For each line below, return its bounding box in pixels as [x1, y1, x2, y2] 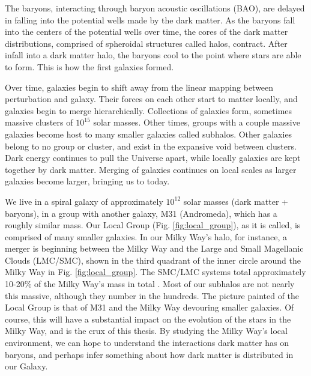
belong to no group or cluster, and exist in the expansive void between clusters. [5, 139, 297, 152]
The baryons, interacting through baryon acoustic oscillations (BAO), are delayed [5, 2, 305, 14]
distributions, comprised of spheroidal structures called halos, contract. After [5, 37, 288, 49]
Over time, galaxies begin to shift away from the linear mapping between [5, 80, 274, 93]
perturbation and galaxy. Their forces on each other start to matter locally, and [5, 92, 298, 105]
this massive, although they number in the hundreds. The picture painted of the [5, 289, 300, 302]
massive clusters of [5, 116, 73, 129]
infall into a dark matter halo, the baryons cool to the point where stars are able [5, 49, 301, 61]
